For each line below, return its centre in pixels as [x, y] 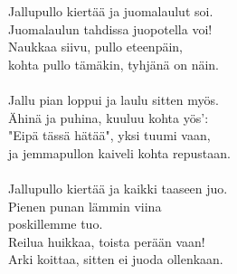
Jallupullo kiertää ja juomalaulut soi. [111, 11]
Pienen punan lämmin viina [85, 206]
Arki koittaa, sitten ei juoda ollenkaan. [116, 259]
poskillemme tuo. [56, 224]
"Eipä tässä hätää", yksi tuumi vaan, [109, 135]
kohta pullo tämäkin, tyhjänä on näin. [114, 64]
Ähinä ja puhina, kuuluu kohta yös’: [109, 117]
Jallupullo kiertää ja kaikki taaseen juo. [118, 188]
